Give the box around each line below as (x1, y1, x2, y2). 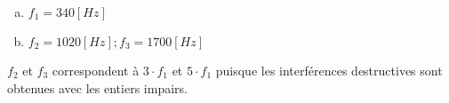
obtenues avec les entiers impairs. (7, 78, 188, 97)
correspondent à (52, 61, 140, 79)
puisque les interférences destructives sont (215, 61, 443, 79)
